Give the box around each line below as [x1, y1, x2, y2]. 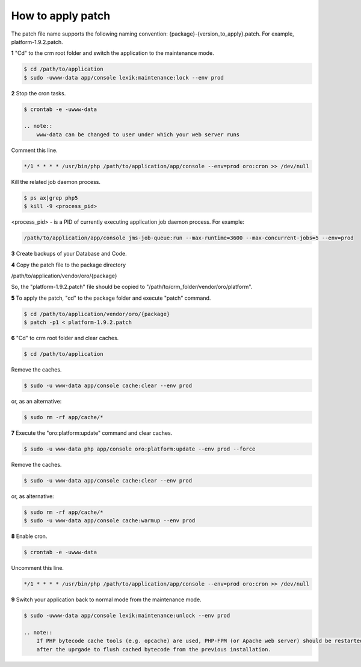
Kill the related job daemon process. [11, 178, 100, 185]
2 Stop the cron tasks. [11, 89, 66, 96]
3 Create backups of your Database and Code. [11, 250, 127, 258]
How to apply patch [11, 9, 111, 22]
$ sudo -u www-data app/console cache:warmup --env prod [23, 517, 196, 524]
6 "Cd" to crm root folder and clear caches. [11, 335, 119, 342]
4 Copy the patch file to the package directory [11, 261, 126, 268]
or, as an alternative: [11, 397, 62, 405]
